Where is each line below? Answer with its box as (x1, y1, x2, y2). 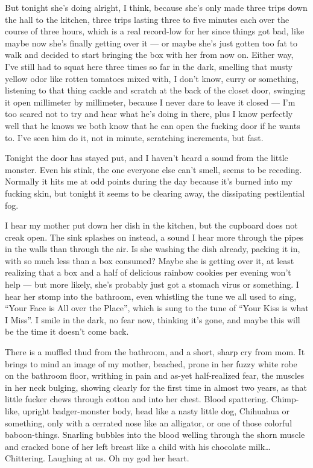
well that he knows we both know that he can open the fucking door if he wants (5, 119, 300, 131)
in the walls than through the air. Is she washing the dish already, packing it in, (5, 242, 300, 255)
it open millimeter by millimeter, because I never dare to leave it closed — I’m (5, 95, 296, 108)
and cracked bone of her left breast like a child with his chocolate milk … (5, 440, 271, 452)
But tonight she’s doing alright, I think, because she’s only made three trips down (5, 1, 308, 13)
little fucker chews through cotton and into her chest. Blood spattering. (5, 393, 268, 405)
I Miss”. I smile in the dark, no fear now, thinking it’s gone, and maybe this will (5, 313, 300, 326)
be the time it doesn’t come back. (5, 325, 129, 338)
